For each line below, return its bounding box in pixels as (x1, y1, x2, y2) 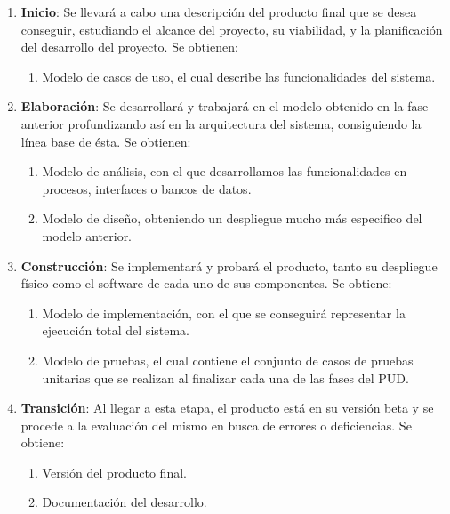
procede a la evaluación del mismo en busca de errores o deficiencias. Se (20, 415, 412, 434)
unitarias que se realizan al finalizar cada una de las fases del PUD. (42, 368, 409, 387)
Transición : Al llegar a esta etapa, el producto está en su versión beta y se (20, 398, 434, 417)
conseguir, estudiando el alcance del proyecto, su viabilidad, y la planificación (20, 20, 443, 38)
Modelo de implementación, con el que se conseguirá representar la (42, 303, 406, 322)
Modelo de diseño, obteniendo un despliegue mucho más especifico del (42, 209, 422, 228)
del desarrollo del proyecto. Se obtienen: (20, 37, 238, 56)
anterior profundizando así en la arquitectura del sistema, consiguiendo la (20, 114, 422, 133)
